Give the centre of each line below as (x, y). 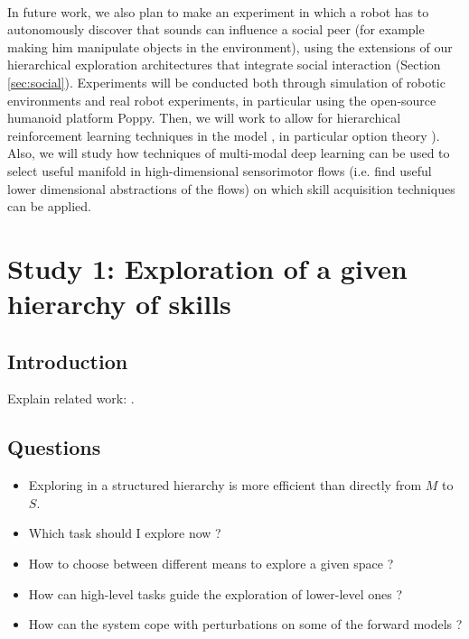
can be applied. (49, 206)
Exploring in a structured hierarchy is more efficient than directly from (225, 485)
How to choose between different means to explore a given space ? (211, 564)
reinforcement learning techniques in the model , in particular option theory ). (224, 135)
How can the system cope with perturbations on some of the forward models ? (245, 624)
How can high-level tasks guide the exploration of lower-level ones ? (216, 593)
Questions (54, 447)
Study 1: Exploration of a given (207, 268)
